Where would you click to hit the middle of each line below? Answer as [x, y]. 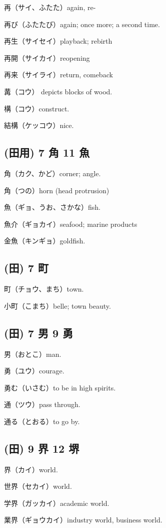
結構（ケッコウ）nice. [39, 125]
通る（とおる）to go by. [42, 421]
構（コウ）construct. [37, 108]
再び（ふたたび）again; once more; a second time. [82, 24]
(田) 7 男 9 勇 [39, 333]
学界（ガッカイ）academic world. [57, 503]
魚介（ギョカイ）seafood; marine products [71, 224]
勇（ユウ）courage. [34, 371]
